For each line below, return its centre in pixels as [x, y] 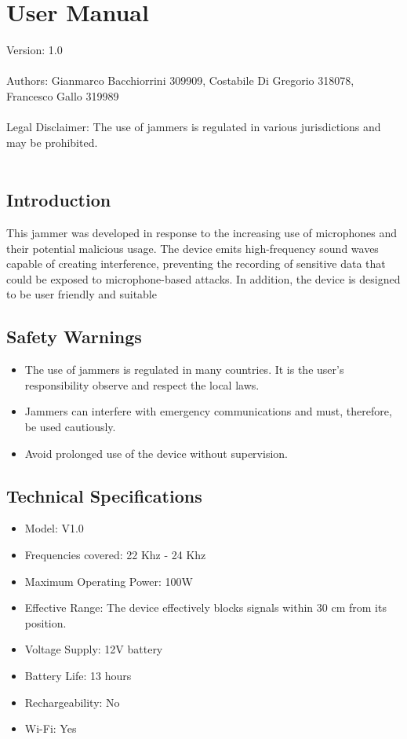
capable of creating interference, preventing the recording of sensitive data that [196, 263]
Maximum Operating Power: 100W [109, 581]
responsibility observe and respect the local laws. [142, 384]
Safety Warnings [74, 337]
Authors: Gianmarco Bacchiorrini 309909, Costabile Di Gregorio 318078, [180, 80]
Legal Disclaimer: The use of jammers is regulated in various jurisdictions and [194, 127]
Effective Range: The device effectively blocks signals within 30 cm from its [205, 607]
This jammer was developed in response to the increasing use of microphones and [202, 233]
